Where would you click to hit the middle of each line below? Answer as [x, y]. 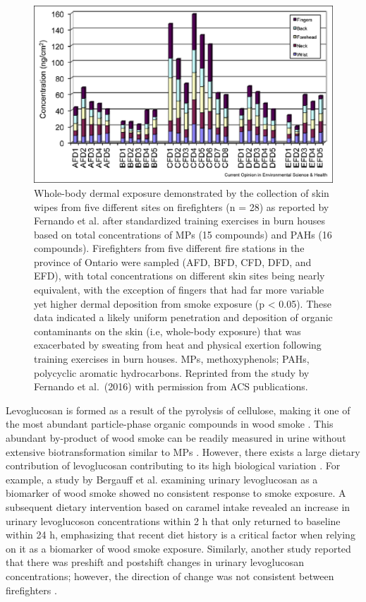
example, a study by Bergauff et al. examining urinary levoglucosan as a [162, 479]
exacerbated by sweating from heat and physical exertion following [178, 345]
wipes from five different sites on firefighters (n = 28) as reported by [182, 206]
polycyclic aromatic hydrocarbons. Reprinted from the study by [172, 372]
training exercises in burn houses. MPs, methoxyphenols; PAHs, [172, 359]
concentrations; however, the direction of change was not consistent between [170, 576]
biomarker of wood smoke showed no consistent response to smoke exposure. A [176, 493]
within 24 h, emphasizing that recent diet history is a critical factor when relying [181, 535]
